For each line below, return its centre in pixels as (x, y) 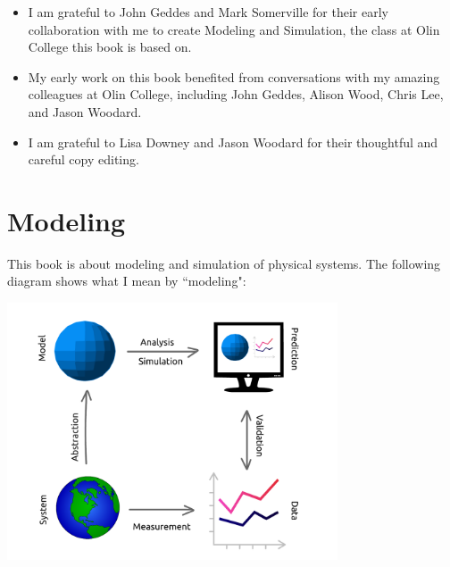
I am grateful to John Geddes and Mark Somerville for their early (208, 12)
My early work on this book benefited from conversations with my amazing (234, 76)
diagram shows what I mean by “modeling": (127, 281)
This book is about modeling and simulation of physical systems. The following (224, 263)
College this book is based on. (110, 47)
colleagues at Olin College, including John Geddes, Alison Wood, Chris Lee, (236, 94)
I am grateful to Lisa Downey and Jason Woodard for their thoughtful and (233, 142)
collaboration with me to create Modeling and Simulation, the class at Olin (234, 29)
